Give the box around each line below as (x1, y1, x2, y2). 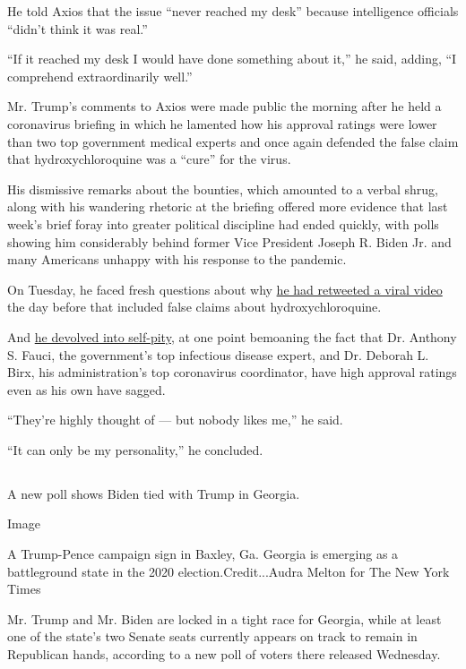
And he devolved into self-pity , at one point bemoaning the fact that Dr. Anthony (7, 327, 457, 346)
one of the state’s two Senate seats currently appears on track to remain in (7, 627, 418, 646)
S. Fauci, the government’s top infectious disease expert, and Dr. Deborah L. (7, 345, 429, 364)
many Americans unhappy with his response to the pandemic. (7, 250, 347, 269)
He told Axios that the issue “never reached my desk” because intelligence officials (7, 2, 459, 20)
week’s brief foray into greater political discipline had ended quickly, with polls (7, 214, 439, 233)
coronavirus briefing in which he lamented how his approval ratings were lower (7, 114, 437, 133)
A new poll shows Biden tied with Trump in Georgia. (7, 484, 300, 502)
